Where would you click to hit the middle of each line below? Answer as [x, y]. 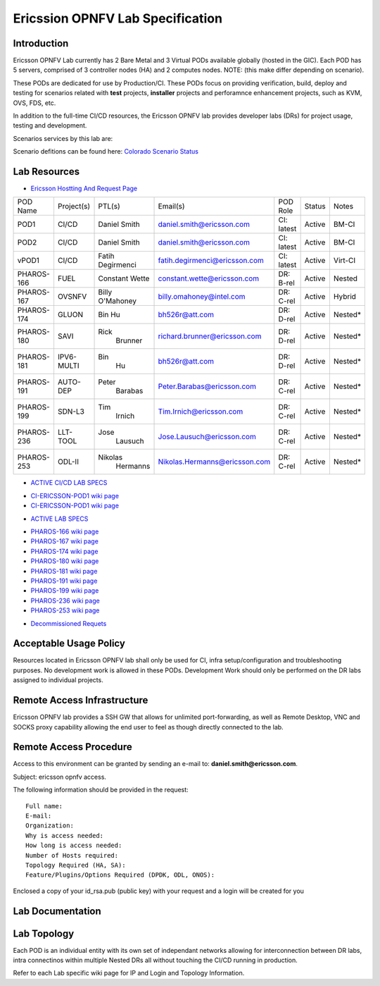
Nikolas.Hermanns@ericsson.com [214, 462]
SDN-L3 [71, 412]
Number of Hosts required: [72, 855]
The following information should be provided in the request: [101, 790]
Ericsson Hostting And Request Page [84, 189]
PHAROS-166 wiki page [65, 531]
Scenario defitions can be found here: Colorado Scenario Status [106, 152]
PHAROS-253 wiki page [65, 610]
